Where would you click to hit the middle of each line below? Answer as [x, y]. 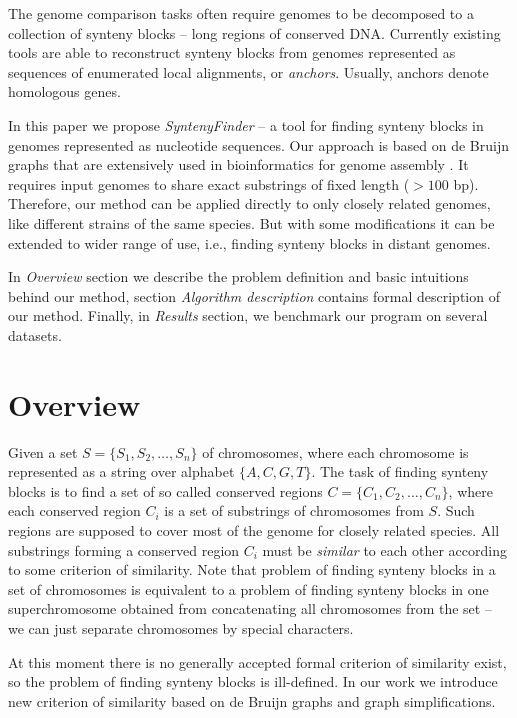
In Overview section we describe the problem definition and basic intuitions [238, 276]
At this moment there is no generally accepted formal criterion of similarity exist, [257, 661]
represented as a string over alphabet [121, 471]
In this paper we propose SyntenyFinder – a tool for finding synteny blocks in [246, 124]
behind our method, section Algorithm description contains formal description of [254, 295]
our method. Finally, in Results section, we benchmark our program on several [248, 315]
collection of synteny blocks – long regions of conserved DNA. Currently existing [254, 32]
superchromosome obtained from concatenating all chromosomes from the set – [250, 608]
